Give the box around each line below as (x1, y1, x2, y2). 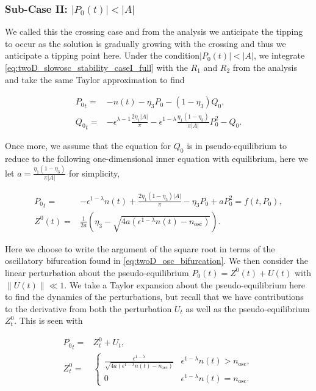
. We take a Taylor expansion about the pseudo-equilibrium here (64, 278, 305, 291)
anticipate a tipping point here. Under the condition (5, 49, 200, 62)
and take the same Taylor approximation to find (5, 73, 185, 86)
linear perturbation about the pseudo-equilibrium (5, 266, 189, 279)
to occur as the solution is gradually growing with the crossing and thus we (5, 37, 286, 49)
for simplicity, (68, 166, 120, 179)
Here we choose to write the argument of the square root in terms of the (5, 242, 275, 255)
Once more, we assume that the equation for (5, 139, 171, 152)
